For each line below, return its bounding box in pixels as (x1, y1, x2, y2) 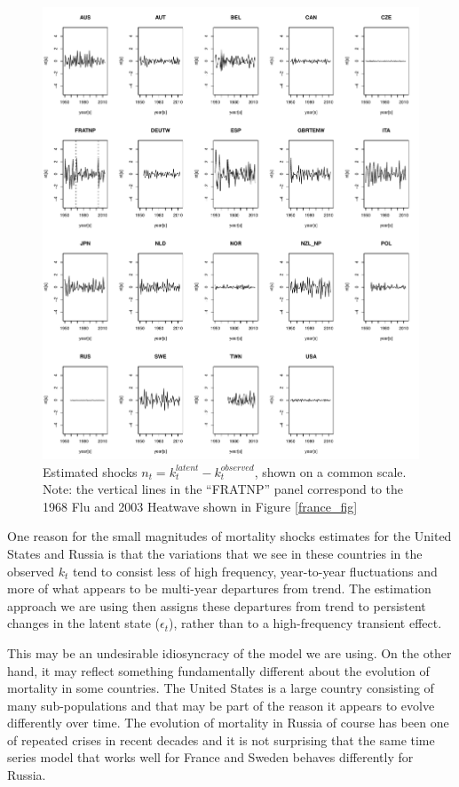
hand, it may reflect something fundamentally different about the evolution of (7, 661, 430, 680)
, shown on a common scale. (254, 462, 407, 481)
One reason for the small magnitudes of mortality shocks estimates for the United (7, 527, 452, 545)
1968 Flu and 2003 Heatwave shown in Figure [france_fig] (43, 497, 358, 515)
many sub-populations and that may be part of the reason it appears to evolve (7, 696, 435, 714)
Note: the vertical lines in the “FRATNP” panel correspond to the (43, 480, 404, 498)
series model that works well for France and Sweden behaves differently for (7, 748, 414, 767)
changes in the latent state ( (7, 614, 161, 632)
